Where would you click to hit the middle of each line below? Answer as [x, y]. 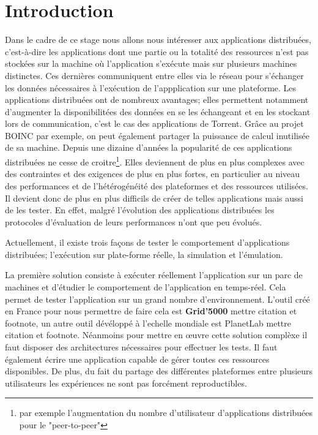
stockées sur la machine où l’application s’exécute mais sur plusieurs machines [151, 63]
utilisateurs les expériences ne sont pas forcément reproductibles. [126, 383]
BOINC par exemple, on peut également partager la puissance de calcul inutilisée [157, 135]
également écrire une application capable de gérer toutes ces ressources [137, 359]
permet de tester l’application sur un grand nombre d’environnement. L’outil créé [157, 299]
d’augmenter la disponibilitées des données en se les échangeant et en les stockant [158, 111]
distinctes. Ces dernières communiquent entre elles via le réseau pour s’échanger [154, 75]
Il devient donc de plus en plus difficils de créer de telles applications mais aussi [154, 198]
